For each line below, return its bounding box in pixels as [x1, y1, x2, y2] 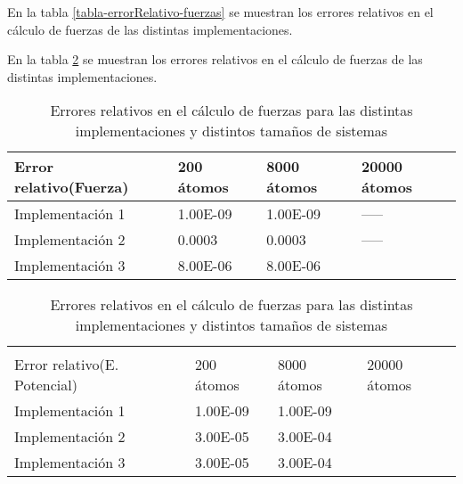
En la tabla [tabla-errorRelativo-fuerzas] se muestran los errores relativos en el [7, 3, 434, 21]
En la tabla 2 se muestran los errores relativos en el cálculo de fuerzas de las [7, 50, 423, 69]
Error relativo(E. [14, 354, 119, 375]
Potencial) [14, 374, 77, 396]
